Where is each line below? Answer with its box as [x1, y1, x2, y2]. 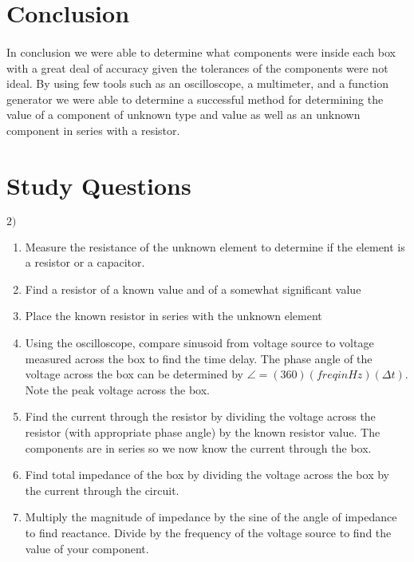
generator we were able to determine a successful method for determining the [6, 90, 384, 107]
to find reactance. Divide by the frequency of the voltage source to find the [25, 524, 392, 540]
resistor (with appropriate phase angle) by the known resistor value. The [25, 424, 380, 440]
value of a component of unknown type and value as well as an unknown [6, 106, 361, 123]
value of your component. [25, 540, 149, 556]
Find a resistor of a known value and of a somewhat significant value [25, 280, 361, 297]
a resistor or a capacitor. [25, 254, 145, 271]
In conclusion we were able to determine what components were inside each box [6, 43, 396, 60]
